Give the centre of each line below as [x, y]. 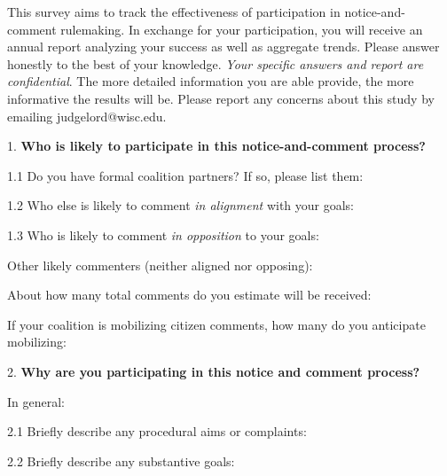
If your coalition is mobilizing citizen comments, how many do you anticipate [216, 324]
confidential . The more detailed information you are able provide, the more [211, 81]
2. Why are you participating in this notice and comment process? [214, 371]
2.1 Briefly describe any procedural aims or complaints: [157, 431]
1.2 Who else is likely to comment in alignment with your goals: [181, 205]
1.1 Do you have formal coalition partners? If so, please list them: [185, 175]
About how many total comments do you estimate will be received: [189, 295]
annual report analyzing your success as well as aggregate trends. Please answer [223, 47]
